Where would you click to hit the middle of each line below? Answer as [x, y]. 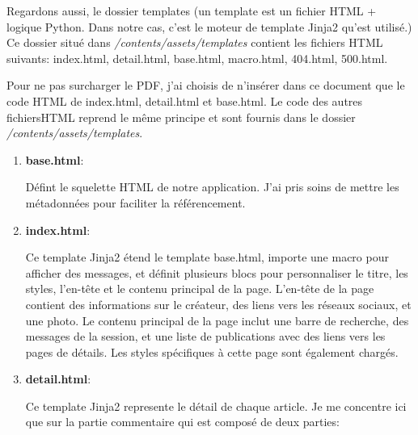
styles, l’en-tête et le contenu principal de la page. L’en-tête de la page [200, 289]
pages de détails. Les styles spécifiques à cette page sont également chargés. [212, 351]
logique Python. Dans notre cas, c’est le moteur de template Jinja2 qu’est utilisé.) [209, 26]
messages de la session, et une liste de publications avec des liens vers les [205, 336]
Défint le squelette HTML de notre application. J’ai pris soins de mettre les [212, 187]
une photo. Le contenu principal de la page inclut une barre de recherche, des [217, 320]
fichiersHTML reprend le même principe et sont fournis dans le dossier [181, 117]
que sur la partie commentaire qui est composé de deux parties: [182, 422]
